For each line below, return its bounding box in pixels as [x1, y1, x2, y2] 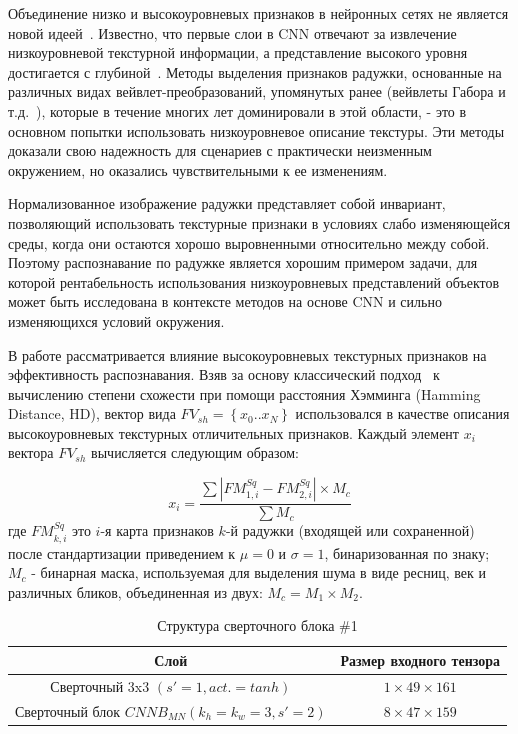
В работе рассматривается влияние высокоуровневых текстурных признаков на [8, 344, 487, 365]
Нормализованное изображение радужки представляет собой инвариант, [8, 193, 446, 214]
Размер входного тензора [340, 649, 501, 670]
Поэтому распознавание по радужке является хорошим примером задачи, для [8, 252, 478, 273]
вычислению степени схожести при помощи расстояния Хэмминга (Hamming [8, 383, 481, 404]
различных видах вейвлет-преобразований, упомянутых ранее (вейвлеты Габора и [8, 81, 506, 102]
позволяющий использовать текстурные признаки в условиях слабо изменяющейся [8, 212, 511, 233]
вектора [8, 442, 54, 463]
